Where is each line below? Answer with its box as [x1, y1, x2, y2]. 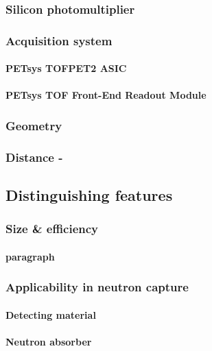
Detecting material [5, 308, 96, 322]
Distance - [5, 148, 63, 165]
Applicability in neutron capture [5, 278, 189, 295]
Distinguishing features [5, 184, 173, 206]
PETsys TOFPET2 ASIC [5, 61, 127, 75]
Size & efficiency [5, 220, 99, 237]
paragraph [5, 249, 55, 263]
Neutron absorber [5, 335, 92, 349]
